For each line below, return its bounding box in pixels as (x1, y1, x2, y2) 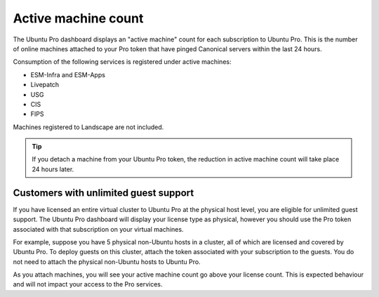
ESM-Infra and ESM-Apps (30, 70, 105, 79)
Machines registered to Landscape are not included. (13, 123, 164, 131)
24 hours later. (32, 165, 74, 173)
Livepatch (30, 81, 60, 89)
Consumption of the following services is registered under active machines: (13, 58, 232, 66)
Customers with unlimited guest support (13, 187, 194, 199)
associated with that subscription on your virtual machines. (13, 225, 184, 233)
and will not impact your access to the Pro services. (13, 280, 163, 289)
